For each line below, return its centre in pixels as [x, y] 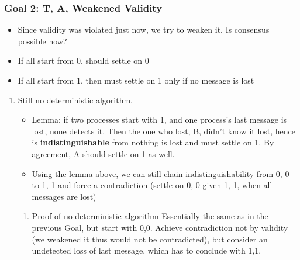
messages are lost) [64, 196]
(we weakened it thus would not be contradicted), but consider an [150, 239]
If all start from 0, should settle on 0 [83, 60]
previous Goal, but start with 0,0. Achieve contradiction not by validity [160, 227]
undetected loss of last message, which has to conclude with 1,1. [146, 250]
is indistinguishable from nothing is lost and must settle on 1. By [153, 142]
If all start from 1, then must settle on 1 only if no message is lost [136, 80]
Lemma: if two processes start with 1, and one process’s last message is [159, 119]
